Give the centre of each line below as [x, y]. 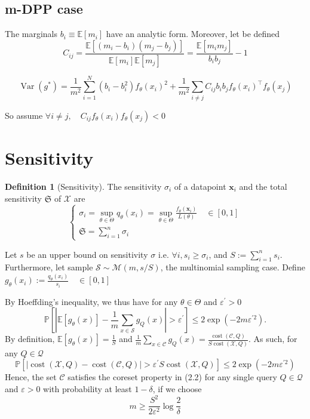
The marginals [31, 34]
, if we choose [177, 388]
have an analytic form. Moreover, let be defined [193, 34]
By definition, [30, 339]
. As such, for [273, 339]
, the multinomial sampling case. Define [233, 267]
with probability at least [88, 388]
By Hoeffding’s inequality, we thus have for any [91, 301]
